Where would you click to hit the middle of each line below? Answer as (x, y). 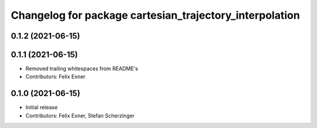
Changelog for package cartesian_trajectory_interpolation (156, 15)
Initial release (42, 108)
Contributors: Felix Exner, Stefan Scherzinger (80, 115)
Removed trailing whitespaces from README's (82, 69)
